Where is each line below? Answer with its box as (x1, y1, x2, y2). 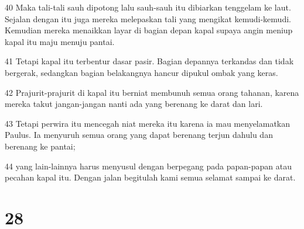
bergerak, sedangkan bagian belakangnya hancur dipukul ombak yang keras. (5, 66, 278, 78)
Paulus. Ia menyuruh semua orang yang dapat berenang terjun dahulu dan (5, 129, 273, 141)
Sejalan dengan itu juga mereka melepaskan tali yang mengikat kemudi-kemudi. (5, 12, 291, 25)
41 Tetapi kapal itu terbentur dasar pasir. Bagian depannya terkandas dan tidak (5, 55, 294, 67)
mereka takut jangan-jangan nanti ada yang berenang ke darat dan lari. (5, 98, 263, 110)
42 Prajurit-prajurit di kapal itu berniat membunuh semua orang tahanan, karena (5, 86, 299, 98)
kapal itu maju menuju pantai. (5, 35, 115, 47)
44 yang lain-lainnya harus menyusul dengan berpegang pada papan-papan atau (5, 159, 292, 172)
